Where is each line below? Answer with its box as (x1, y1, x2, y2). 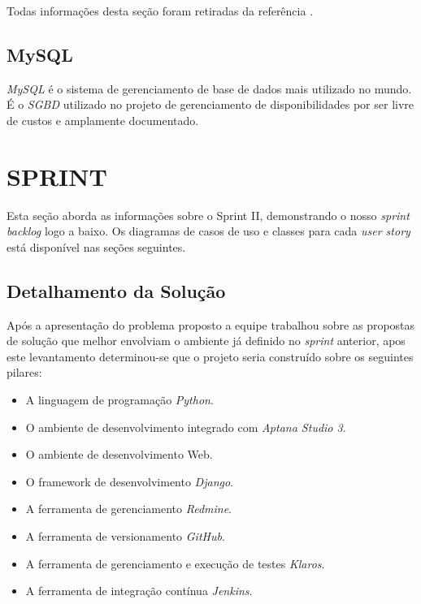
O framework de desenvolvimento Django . (25, 472, 233, 490)
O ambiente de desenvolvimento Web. (25, 446, 213, 463)
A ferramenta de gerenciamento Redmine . (25, 500, 232, 517)
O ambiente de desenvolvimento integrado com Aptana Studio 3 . (25, 418, 346, 435)
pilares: (7, 364, 42, 381)
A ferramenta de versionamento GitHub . (25, 528, 225, 545)
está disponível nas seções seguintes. (7, 238, 186, 255)
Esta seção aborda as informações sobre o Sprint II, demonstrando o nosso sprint (7, 206, 410, 223)
